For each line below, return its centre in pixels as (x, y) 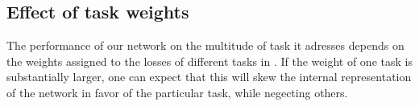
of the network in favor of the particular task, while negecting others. (177, 92)
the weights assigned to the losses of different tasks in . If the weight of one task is (209, 61)
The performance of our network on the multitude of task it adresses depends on (205, 45)
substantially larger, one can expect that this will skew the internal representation (209, 77)
